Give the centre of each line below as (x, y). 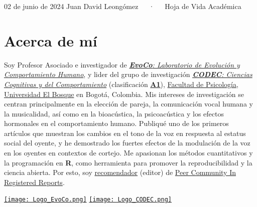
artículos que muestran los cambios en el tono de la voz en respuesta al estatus (125, 133)
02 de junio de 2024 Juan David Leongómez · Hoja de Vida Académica (123, 6)
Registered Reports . (34, 182)
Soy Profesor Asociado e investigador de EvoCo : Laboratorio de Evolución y (122, 64)
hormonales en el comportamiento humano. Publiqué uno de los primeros (116, 123)
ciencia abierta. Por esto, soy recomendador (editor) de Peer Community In (120, 172)
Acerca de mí (51, 40)
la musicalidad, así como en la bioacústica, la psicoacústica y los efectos (114, 113)
